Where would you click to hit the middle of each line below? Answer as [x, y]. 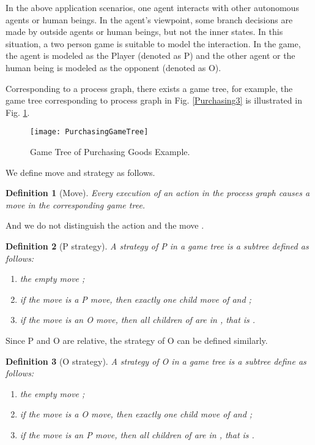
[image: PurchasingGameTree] [89, 132]
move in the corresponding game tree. [76, 204]
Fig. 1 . [18, 112]
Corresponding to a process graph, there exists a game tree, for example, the [149, 88]
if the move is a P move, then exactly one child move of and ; [135, 299]
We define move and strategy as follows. [80, 172]
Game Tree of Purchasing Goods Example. [110, 151]
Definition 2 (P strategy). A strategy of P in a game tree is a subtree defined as [157, 245]
